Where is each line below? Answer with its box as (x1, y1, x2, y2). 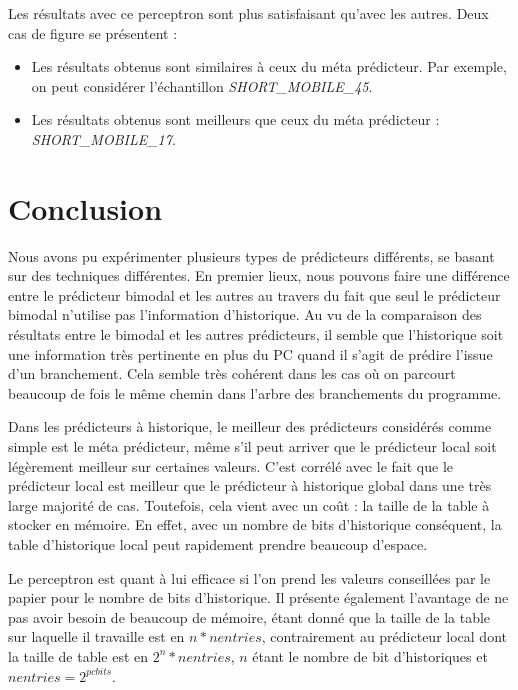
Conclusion (8, 187, 163, 228)
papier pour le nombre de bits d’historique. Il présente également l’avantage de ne (8, 587, 509, 608)
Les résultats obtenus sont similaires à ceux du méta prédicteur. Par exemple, (31, 56, 507, 77)
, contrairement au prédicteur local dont (261, 626, 507, 647)
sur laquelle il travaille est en (8, 626, 185, 647)
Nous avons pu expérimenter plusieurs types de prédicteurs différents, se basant (8, 245, 495, 266)
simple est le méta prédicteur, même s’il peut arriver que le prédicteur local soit (8, 436, 497, 457)
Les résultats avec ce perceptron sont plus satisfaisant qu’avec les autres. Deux (8, 3, 489, 23)
